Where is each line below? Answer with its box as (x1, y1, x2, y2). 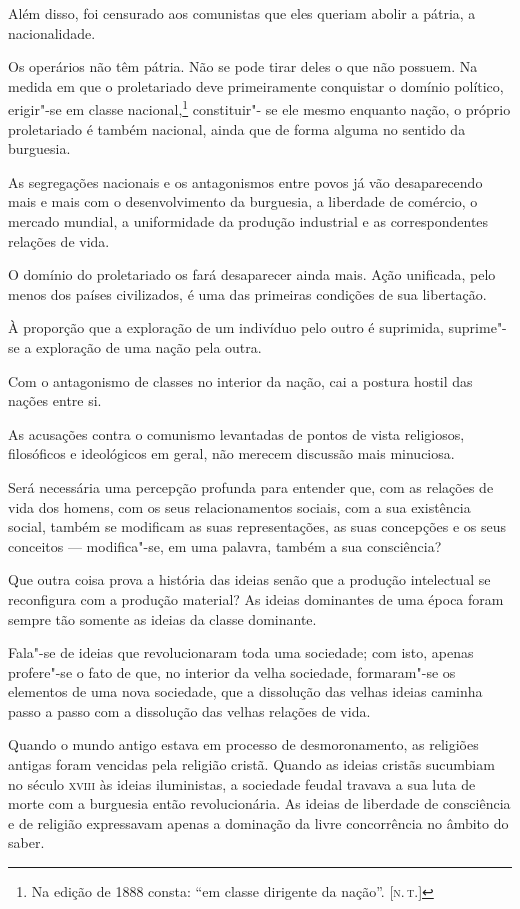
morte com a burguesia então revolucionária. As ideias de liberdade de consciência (8, 793, 511, 814)
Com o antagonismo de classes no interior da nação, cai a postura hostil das (8, 370, 473, 391)
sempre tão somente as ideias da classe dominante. (8, 608, 317, 629)
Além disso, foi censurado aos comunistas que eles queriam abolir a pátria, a (8, 3, 476, 23)
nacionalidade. (8, 22, 96, 43)
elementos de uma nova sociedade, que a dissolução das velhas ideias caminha (8, 681, 483, 702)
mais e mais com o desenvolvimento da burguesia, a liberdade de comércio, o (8, 191, 478, 212)
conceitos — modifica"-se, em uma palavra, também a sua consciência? (8, 535, 442, 556)
